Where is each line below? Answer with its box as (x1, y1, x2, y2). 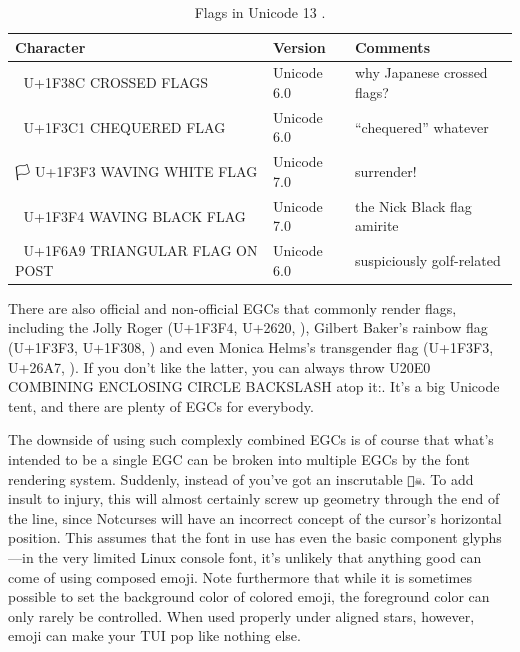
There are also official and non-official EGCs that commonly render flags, (8, 297, 457, 318)
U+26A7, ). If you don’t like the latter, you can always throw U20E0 (8, 356, 431, 377)
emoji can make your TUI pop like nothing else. (8, 625, 301, 646)
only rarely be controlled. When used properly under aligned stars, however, (8, 605, 475, 626)
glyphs (462, 527, 502, 548)
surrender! (354, 161, 417, 182)
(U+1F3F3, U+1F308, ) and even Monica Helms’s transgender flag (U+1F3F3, (8, 337, 494, 358)
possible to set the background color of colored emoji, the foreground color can (8, 586, 490, 607)
